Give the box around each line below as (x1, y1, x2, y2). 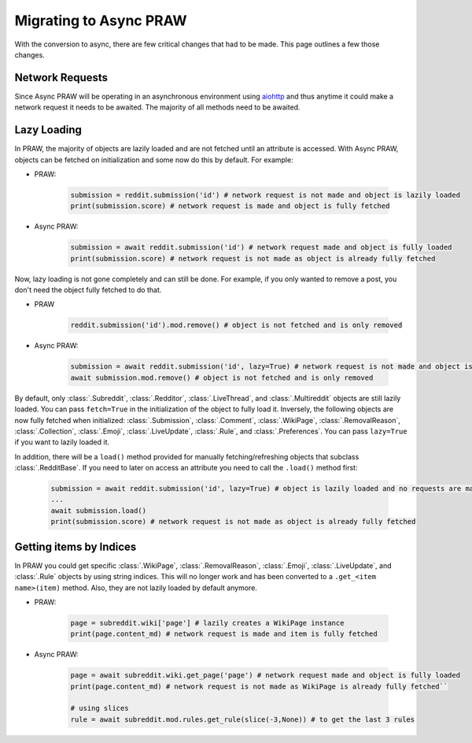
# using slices (70, 704, 129, 713)
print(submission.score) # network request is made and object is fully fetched (70, 202, 390, 210)
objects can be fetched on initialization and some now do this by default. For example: (14, 154, 294, 165)
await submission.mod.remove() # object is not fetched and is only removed (70, 373, 374, 382)
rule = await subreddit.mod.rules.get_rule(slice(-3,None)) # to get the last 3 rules (70, 715, 415, 724)
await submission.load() (50, 506, 147, 515)
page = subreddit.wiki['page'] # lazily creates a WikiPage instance (70, 619, 345, 627)
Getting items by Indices (14, 540, 137, 553)
